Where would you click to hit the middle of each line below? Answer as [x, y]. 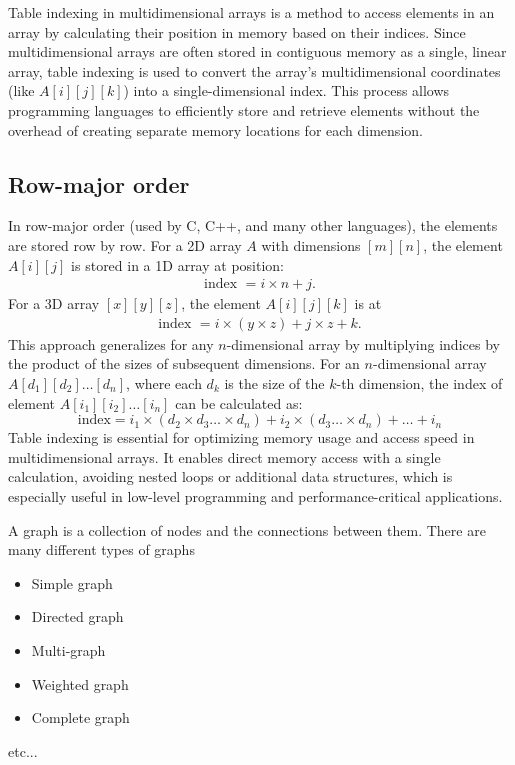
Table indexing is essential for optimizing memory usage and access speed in [241, 437]
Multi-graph [68, 649]
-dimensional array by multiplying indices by [363, 343]
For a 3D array [54, 303]
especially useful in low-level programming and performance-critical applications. [255, 495]
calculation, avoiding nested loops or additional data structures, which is [230, 476]
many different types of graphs [101, 549]
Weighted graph [80, 683]
